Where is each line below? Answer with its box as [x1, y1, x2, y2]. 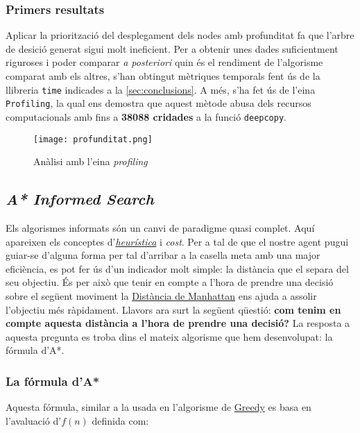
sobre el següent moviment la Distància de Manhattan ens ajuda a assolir [6, 288, 317, 303]
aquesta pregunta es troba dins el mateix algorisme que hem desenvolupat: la [6, 329, 333, 343]
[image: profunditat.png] [33, 134, 153, 144]
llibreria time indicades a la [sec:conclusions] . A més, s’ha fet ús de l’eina [6, 82, 316, 96]
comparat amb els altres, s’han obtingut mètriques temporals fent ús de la [6, 69, 320, 83]
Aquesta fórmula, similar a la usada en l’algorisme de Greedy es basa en [6, 400, 311, 414]
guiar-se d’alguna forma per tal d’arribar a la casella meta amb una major [6, 248, 320, 262]
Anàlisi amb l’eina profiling [33, 154, 148, 169]
